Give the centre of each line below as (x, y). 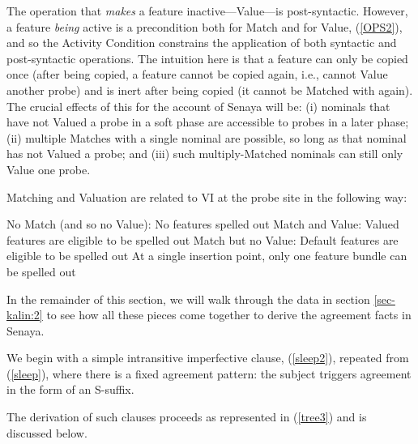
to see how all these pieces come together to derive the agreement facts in (229, 315)
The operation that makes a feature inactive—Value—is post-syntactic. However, (207, 11)
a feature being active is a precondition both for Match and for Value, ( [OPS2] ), (205, 26)
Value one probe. (49, 169)
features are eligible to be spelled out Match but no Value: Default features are (203, 239)
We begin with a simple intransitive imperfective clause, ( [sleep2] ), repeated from (208, 358)
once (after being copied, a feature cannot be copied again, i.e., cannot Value (197, 74)
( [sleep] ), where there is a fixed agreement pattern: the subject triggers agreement (209, 373)
